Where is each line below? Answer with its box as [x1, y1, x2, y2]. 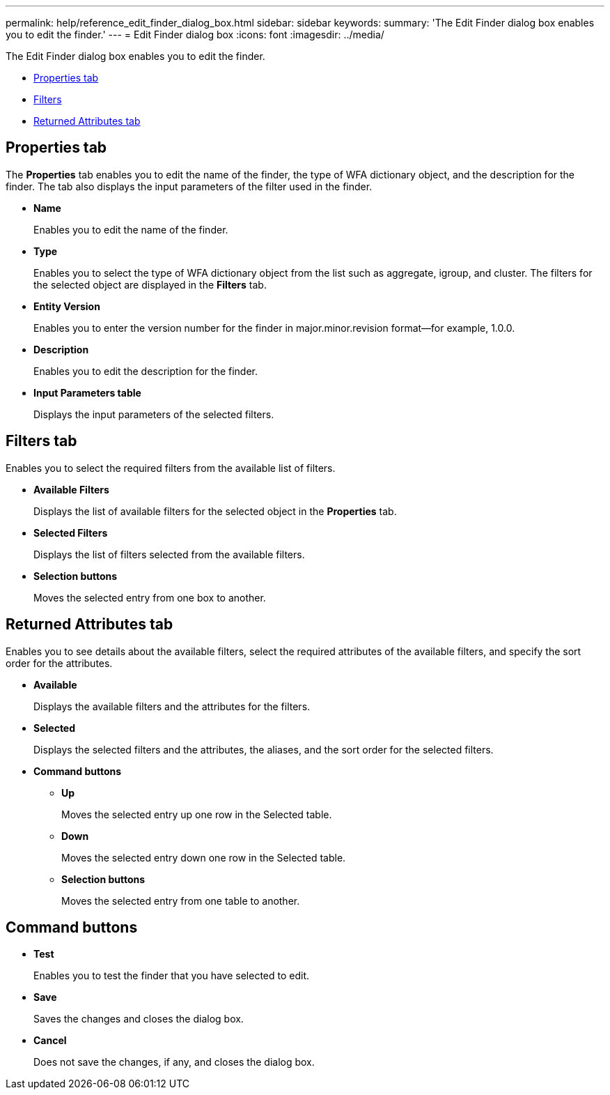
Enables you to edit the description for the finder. [33, 365, 258, 377]
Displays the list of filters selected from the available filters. [33, 548, 305, 560]
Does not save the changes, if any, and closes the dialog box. [33, 1056, 315, 1069]
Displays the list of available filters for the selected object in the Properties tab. [33, 505, 397, 517]
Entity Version [33, 300, 100, 312]
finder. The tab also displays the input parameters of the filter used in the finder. [6, 180, 373, 192]
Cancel [33, 1034, 67, 1047]
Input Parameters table [33, 386, 141, 399]
